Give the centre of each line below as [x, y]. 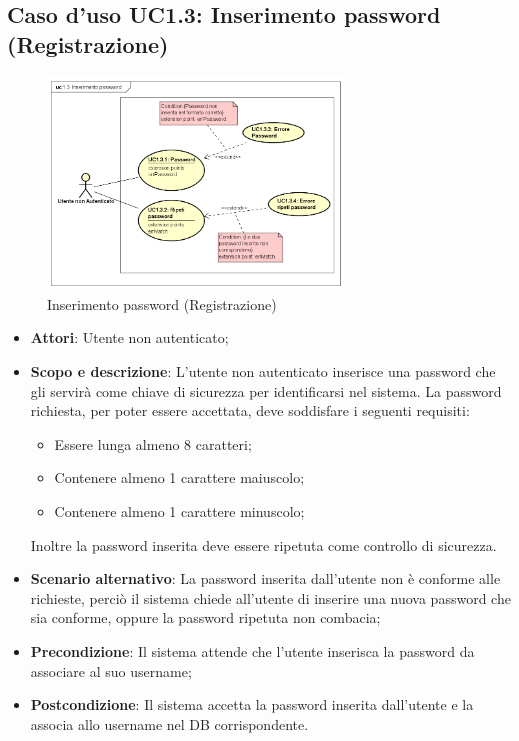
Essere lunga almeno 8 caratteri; [153, 443]
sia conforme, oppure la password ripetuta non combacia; [205, 617]
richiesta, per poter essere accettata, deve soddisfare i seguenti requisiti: [250, 410]
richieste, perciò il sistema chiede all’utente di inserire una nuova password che [270, 597]
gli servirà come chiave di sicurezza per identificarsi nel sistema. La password [266, 390]
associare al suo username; [111, 670]
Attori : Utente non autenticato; [129, 337]
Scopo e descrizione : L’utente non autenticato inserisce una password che [263, 371]
